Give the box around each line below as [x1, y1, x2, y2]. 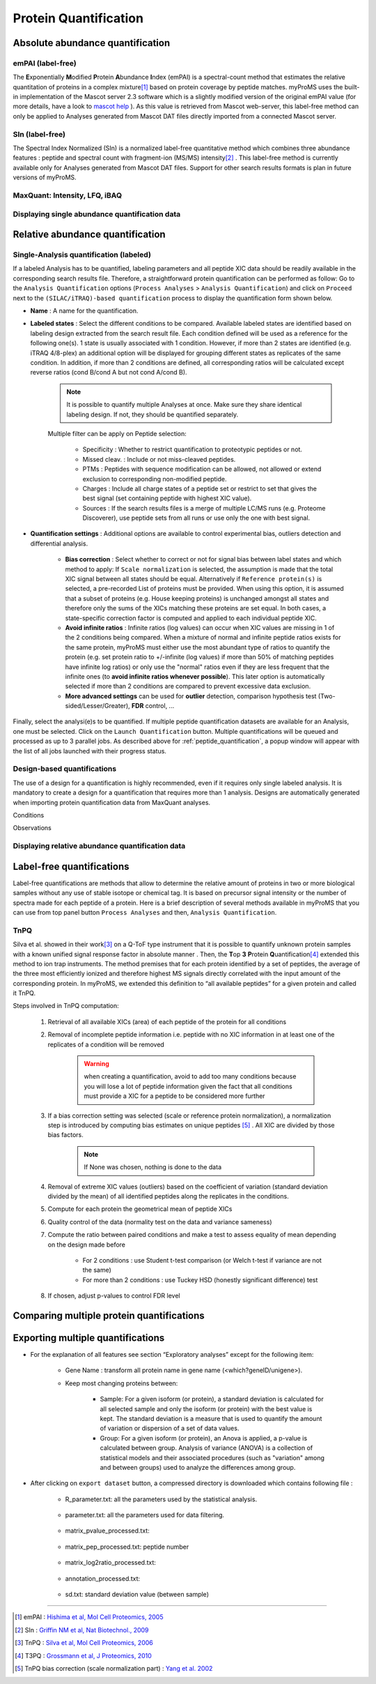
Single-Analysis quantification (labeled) [13, 250, 151, 260]
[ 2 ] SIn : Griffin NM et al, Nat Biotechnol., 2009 [15, 1625, 149, 1634]
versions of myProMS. [13, 173, 77, 181]
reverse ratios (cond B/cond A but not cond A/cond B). [30, 368, 187, 377]
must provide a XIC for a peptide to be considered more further [84, 1092, 265, 1100]
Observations [13, 824, 52, 832]
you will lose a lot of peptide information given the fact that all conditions [84, 1082, 292, 1090]
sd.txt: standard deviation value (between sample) [65, 1591, 209, 1599]
